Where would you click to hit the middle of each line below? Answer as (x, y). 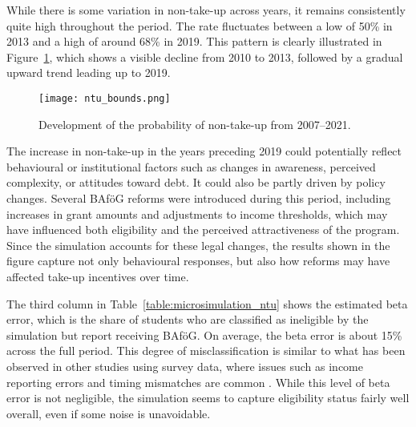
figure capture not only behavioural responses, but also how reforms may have (198, 261)
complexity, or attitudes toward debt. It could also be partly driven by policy (196, 182)
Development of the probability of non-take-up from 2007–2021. (195, 124)
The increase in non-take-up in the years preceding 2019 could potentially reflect (204, 151)
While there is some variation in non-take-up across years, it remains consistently (206, 10)
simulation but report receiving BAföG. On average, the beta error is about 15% (204, 334)
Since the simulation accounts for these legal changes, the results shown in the (198, 245)
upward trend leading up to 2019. (89, 73)
